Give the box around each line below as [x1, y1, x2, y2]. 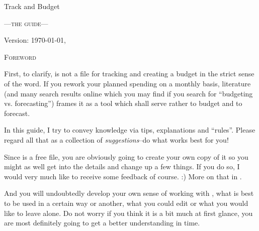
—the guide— [4, 18, 48, 28]
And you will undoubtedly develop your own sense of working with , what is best [4, 188, 254, 198]
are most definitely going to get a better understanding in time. [4, 217, 200, 228]
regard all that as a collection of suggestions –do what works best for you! [4, 134, 229, 145]
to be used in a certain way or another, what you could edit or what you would [4, 197, 248, 208]
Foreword [4, 51, 36, 62]
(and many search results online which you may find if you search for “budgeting [4, 88, 253, 98]
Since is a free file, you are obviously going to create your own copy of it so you [4, 151, 248, 162]
